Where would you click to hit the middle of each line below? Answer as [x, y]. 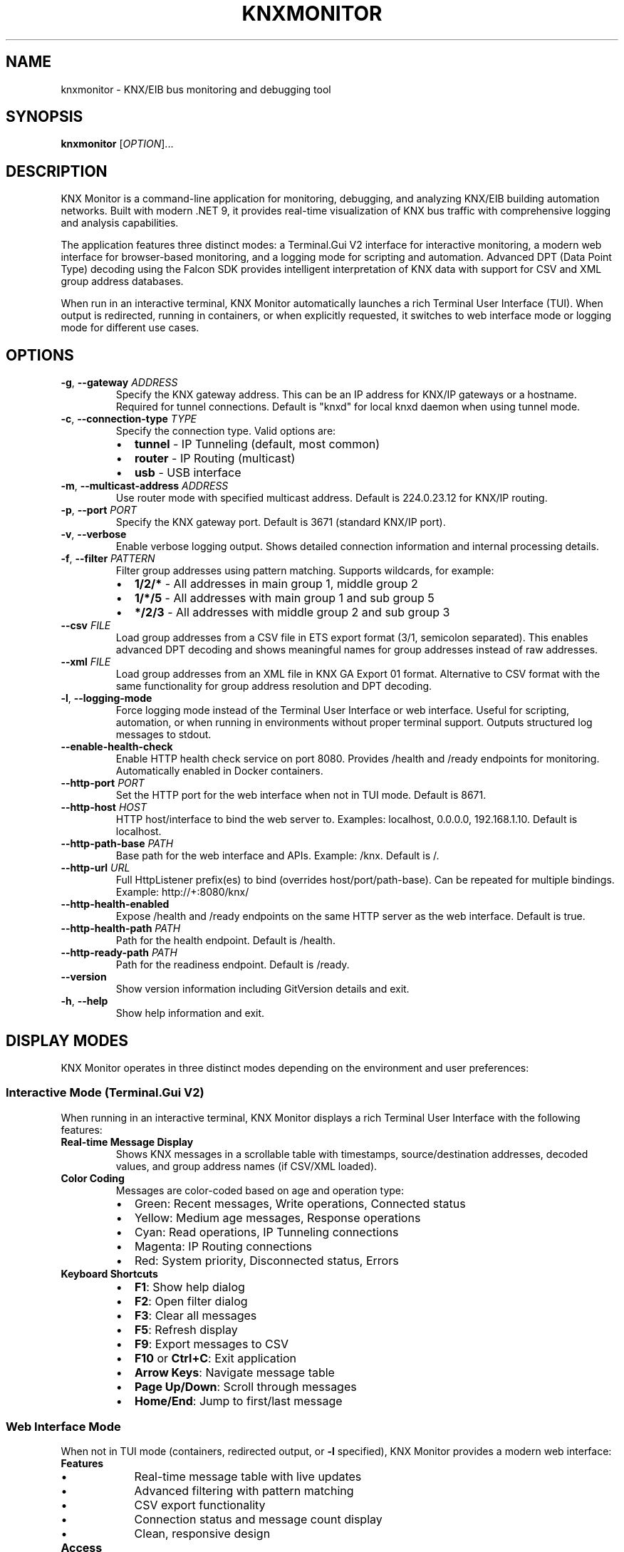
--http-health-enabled [115, 904]
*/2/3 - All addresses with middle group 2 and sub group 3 [292, 612]
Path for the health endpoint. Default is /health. [225, 941]
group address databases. [122, 281]
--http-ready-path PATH [119, 953]
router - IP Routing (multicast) [215, 459]
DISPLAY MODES [67, 1040]
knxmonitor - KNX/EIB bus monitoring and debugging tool [196, 89]
